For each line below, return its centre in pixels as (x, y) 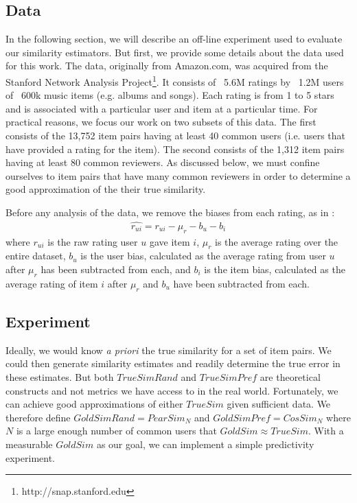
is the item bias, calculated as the (275, 269)
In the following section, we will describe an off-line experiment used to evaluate (174, 39)
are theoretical (290, 377)
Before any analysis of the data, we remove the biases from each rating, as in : (170, 212)
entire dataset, (36, 256)
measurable (29, 444)
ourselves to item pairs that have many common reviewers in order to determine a (178, 175)
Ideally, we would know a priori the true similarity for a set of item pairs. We (169, 350)
